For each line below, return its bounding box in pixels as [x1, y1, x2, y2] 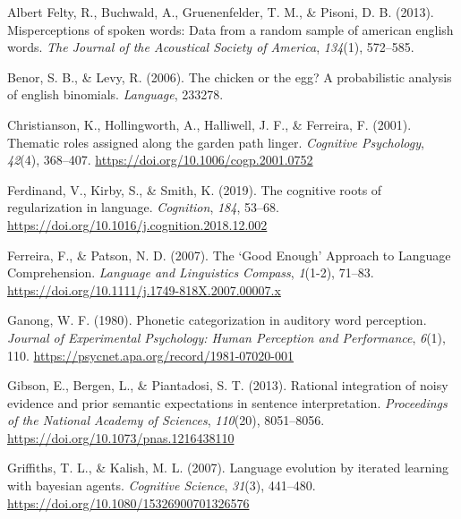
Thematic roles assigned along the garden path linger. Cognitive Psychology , [7, 132, 424, 151]
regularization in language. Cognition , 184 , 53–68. [7, 198, 279, 217]
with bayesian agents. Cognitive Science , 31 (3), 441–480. [7, 476, 316, 495]
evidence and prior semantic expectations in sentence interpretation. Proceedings [7, 393, 448, 412]
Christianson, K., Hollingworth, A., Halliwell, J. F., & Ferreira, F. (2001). [7, 115, 412, 133]
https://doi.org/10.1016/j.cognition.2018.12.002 [7, 215, 268, 234]
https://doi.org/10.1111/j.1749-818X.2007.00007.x [7, 280, 281, 299]
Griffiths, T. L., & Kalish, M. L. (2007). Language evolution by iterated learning [7, 458, 448, 477]
